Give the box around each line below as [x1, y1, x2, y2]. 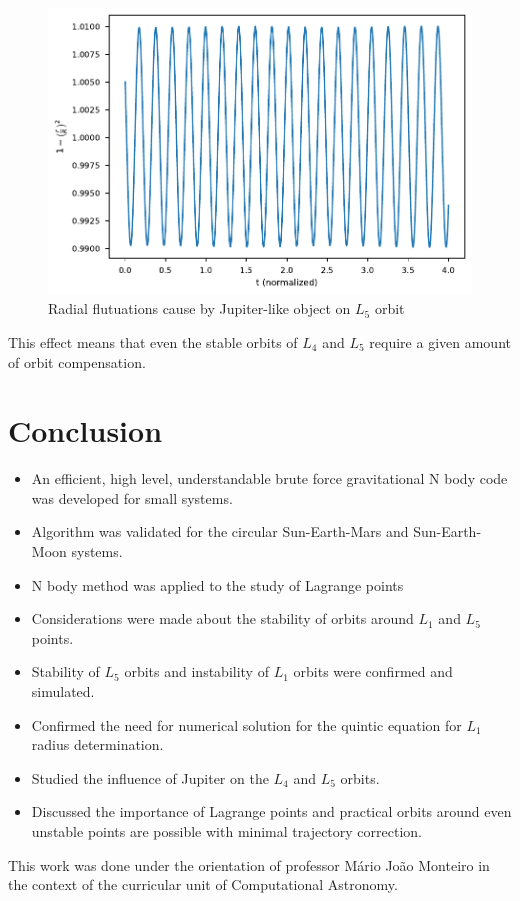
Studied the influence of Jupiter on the [31, 767, 269, 788]
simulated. [31, 681, 95, 702]
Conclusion [8, 410, 163, 451]
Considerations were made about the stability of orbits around [31, 608, 414, 629]
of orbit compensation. [8, 351, 146, 372]
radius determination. [31, 734, 164, 755]
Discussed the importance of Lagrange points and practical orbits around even [31, 801, 512, 822]
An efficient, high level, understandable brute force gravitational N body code [31, 468, 508, 489]
